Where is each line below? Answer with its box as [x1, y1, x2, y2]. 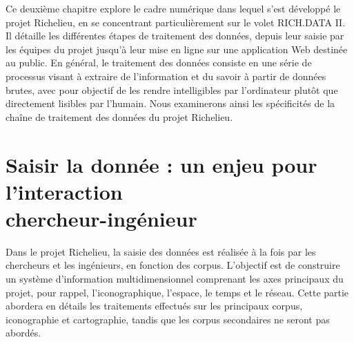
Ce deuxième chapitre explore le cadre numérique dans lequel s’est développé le [6, 1, 341, 15]
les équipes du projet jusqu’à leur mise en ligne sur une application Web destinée [6, 41, 348, 56]
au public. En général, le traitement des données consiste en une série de [6, 55, 312, 70]
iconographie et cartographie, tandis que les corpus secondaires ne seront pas [6, 312, 330, 326]
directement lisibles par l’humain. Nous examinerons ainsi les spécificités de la [6, 96, 335, 111]
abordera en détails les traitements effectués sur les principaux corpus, [6, 298, 303, 313]
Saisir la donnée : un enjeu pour [6, 150, 317, 178]
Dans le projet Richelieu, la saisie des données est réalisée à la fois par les [6, 244, 316, 258]
